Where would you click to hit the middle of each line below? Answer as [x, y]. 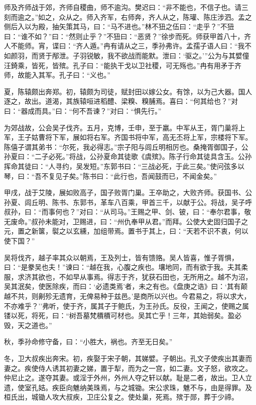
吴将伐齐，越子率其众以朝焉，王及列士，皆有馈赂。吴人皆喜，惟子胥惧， [121, 257]
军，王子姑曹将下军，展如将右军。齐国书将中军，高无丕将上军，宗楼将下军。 [128, 137]
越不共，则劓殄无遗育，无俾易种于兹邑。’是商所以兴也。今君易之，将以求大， [127, 296]
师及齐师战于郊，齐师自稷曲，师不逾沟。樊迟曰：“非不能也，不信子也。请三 [126, 7]
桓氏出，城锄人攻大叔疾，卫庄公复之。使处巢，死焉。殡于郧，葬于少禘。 [121, 397]
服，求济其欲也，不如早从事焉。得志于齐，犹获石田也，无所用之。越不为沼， [128, 276]
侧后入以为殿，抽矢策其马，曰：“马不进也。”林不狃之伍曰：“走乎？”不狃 [119, 26]
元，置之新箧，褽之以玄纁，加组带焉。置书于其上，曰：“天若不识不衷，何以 [126, 231]
